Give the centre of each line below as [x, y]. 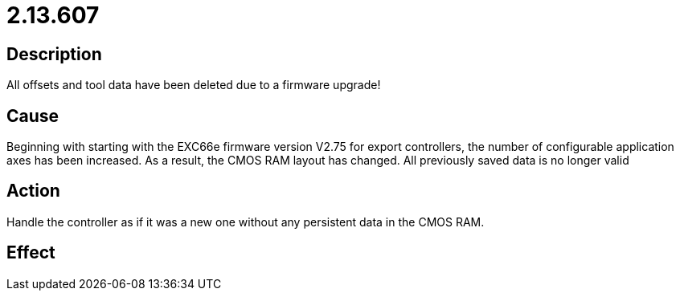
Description [54, 54]
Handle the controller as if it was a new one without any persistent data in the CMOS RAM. [246, 222]
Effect [31, 253]
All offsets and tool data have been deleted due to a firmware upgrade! [194, 85]
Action [33, 191]
